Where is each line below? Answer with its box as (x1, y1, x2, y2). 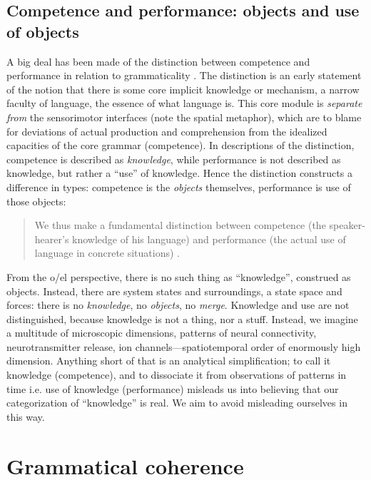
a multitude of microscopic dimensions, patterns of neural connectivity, (6, 325, 317, 340)
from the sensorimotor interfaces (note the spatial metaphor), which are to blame (6, 109, 362, 124)
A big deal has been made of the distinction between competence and (6, 53, 310, 68)
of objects (6, 20, 79, 42)
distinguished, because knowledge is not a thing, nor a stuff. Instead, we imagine (6, 311, 358, 326)
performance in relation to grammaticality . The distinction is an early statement (6, 68, 362, 83)
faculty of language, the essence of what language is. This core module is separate (6, 96, 362, 111)
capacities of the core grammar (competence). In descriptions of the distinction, (6, 138, 355, 153)
